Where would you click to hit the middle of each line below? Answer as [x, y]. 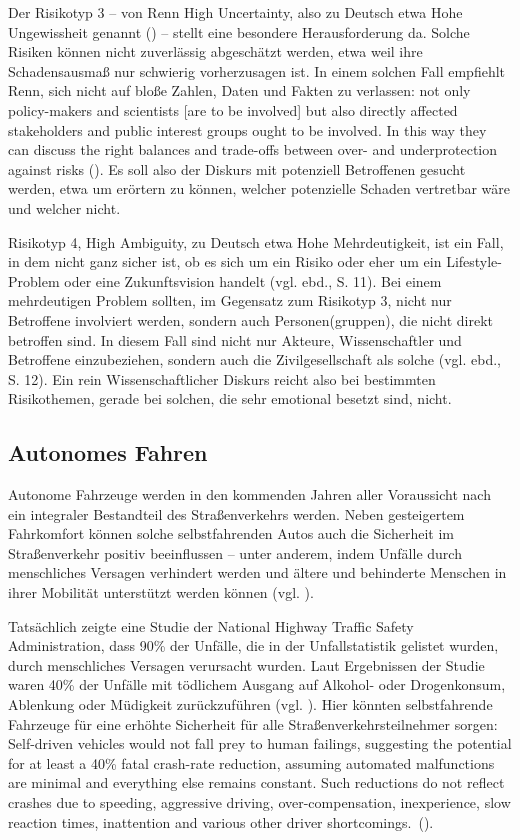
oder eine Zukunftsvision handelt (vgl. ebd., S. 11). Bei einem [253, 280]
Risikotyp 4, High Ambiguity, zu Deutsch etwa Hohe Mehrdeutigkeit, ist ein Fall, [256, 241]
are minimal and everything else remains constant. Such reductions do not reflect [256, 782]
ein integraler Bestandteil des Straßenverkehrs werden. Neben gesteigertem [236, 513]
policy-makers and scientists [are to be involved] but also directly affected [233, 109]
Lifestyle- [474, 261]
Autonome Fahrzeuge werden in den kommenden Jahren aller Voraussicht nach [249, 494]
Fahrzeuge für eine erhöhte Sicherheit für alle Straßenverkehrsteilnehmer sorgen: [253, 723]
